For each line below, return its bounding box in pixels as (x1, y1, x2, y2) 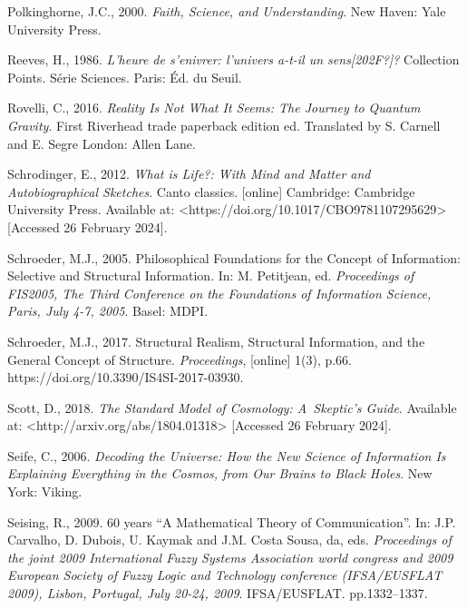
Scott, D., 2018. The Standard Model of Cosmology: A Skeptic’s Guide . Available (7, 398, 457, 417)
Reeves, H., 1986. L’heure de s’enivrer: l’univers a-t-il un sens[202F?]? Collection (7, 50, 460, 69)
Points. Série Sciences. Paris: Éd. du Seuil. (7, 67, 242, 86)
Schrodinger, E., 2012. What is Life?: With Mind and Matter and (7, 164, 371, 183)
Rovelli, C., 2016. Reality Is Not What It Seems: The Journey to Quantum (7, 98, 421, 117)
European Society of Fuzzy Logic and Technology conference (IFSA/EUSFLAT (7, 565, 443, 584)
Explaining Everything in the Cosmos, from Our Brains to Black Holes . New (7, 464, 433, 483)
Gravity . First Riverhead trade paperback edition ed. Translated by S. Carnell (7, 115, 441, 134)
